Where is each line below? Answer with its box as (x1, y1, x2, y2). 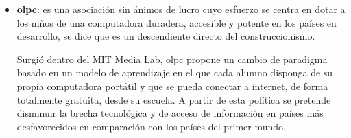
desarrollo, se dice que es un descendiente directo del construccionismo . (16, 29, 315, 43)
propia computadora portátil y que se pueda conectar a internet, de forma (16, 78, 328, 93)
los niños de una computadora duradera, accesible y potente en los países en (16, 15, 337, 30)
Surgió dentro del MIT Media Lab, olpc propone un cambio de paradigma (16, 51, 328, 66)
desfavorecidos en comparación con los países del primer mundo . (16, 119, 286, 133)
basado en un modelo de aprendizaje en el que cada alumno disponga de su (16, 65, 333, 80)
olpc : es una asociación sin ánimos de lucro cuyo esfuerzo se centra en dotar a (16, 2, 346, 16)
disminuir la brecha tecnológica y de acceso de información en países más (16, 106, 324, 120)
